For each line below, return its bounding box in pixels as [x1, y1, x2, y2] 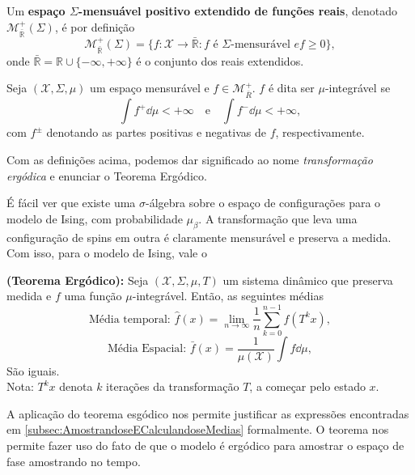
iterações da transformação [106, 378, 239, 395]
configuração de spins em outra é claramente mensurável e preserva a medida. [6, 228, 392, 245]
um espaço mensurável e [90, 79, 210, 96]
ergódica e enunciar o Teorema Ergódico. [6, 167, 207, 184]
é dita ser [268, 79, 315, 96]
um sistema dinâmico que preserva [222, 271, 393, 288]
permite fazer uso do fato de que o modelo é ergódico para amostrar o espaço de [6, 437, 404, 453]
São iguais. [6, 362, 60, 379]
